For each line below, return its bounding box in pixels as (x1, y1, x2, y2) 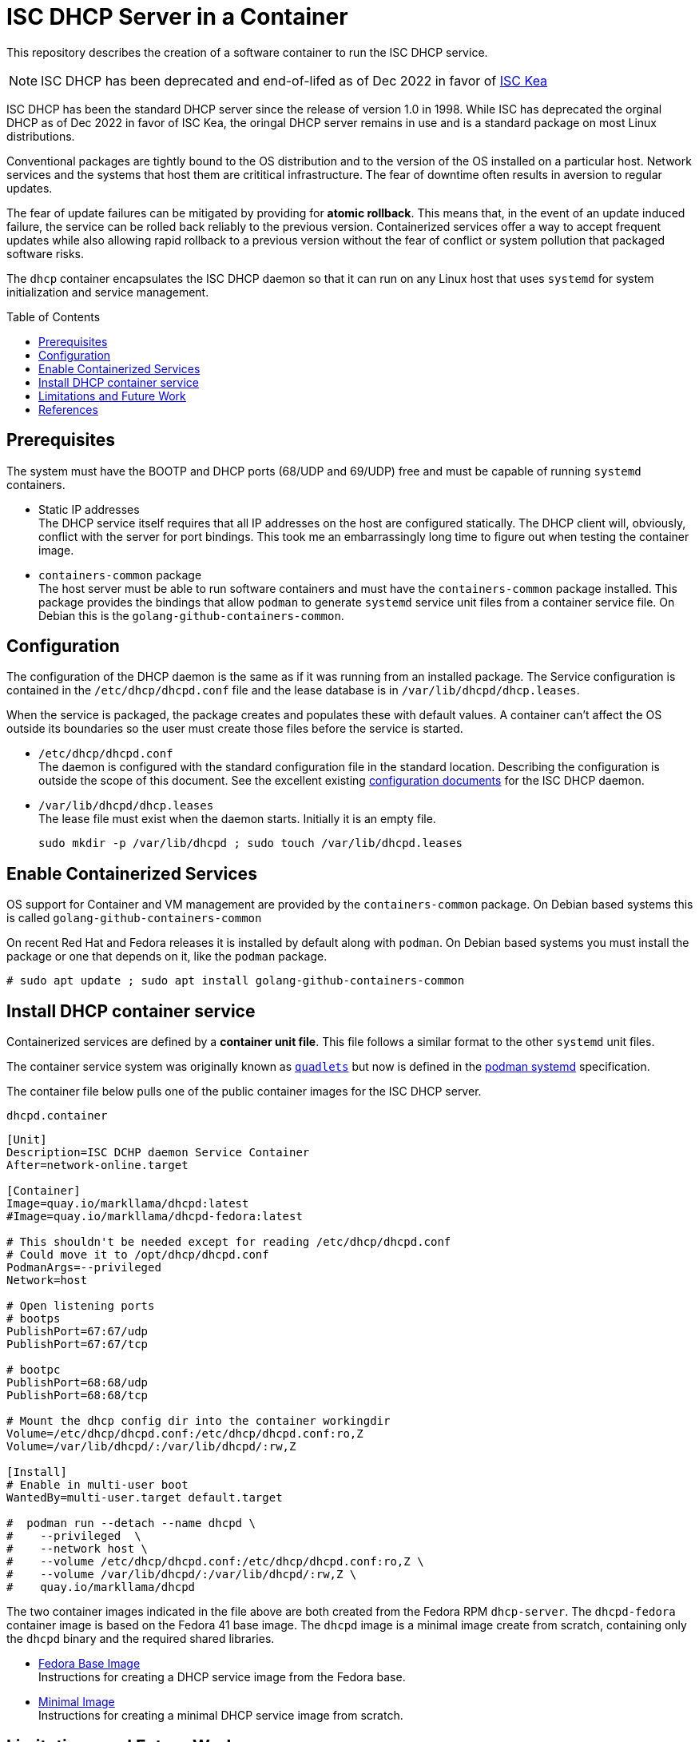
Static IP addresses (38, 502, 140, 516)
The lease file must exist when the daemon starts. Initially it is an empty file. (38, 812, 436, 826)
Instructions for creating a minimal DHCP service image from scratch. (38, 1708, 403, 1723)
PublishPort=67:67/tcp (6, 1338, 149, 1351)
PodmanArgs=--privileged (6, 1261, 161, 1275)
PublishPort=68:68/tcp (6, 1389, 149, 1402)
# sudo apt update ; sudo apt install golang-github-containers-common (6, 974, 465, 988)
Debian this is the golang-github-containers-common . (38, 608, 344, 622)
